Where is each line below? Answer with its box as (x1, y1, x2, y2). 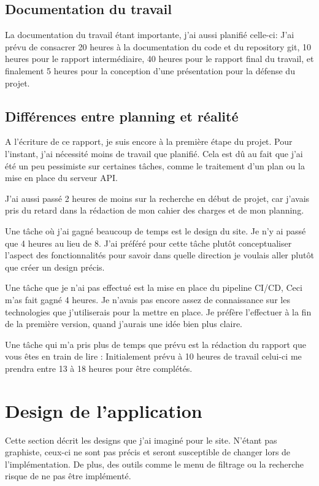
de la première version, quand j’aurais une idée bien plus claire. (5, 317, 243, 330)
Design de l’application (5, 398, 202, 423)
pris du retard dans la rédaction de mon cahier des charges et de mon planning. (5, 204, 304, 217)
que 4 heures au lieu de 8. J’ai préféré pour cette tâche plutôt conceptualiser (5, 236, 292, 249)
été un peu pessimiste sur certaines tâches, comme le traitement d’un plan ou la (5, 159, 305, 172)
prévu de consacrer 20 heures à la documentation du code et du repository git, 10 (5, 40, 312, 53)
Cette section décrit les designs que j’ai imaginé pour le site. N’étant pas (5, 433, 277, 446)
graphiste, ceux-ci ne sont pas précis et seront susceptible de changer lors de (5, 445, 291, 458)
